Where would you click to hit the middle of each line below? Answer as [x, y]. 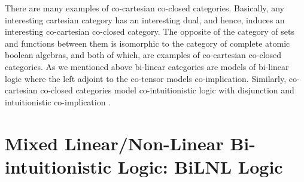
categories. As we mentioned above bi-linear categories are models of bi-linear [147, 66]
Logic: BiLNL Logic [200, 166]
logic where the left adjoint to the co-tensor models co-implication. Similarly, [146, 78]
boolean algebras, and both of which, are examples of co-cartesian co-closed [143, 55]
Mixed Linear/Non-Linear [114, 143]
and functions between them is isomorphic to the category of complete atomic [148, 43]
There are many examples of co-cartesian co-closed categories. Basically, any [145, 8]
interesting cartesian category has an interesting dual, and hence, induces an [145, 19]
